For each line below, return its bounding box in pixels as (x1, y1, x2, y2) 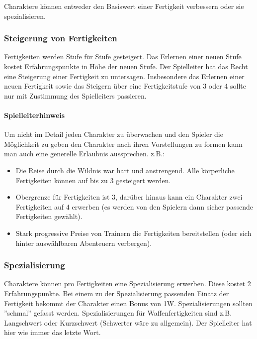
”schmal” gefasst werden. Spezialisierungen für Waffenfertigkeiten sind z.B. (4, 308, 232, 318)
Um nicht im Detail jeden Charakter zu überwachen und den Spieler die (4, 129, 223, 139)
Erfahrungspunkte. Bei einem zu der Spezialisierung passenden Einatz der (4, 288, 229, 298)
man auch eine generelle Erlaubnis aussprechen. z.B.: (4, 148, 165, 159)
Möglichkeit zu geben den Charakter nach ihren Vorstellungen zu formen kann (4, 138, 243, 149)
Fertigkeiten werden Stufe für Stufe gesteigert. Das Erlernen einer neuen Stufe (4, 51, 242, 62)
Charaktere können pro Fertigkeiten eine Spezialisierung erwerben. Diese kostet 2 (4, 278, 251, 289)
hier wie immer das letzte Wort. (4, 327, 101, 338)
